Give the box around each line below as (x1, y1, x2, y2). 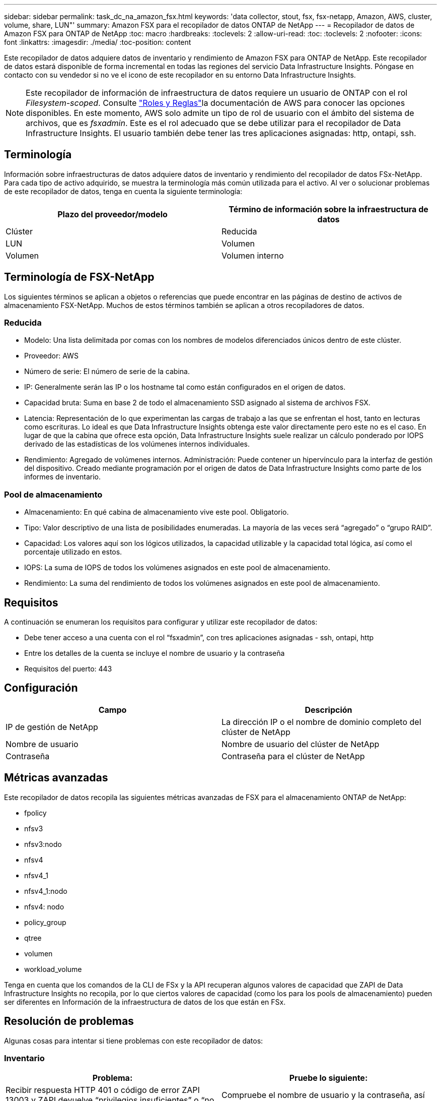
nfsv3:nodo (24, 839, 62, 848)
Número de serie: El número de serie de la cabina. (24, 367, 190, 376)
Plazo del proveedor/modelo (57, 209, 168, 219)
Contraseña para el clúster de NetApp (222, 751, 365, 761)
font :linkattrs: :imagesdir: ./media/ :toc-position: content (4, 38, 191, 46)
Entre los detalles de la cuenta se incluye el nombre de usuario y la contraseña (24, 649, 285, 658)
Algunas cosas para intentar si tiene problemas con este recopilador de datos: (4, 1036, 263, 1045)
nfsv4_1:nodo (24, 886, 67, 895)
